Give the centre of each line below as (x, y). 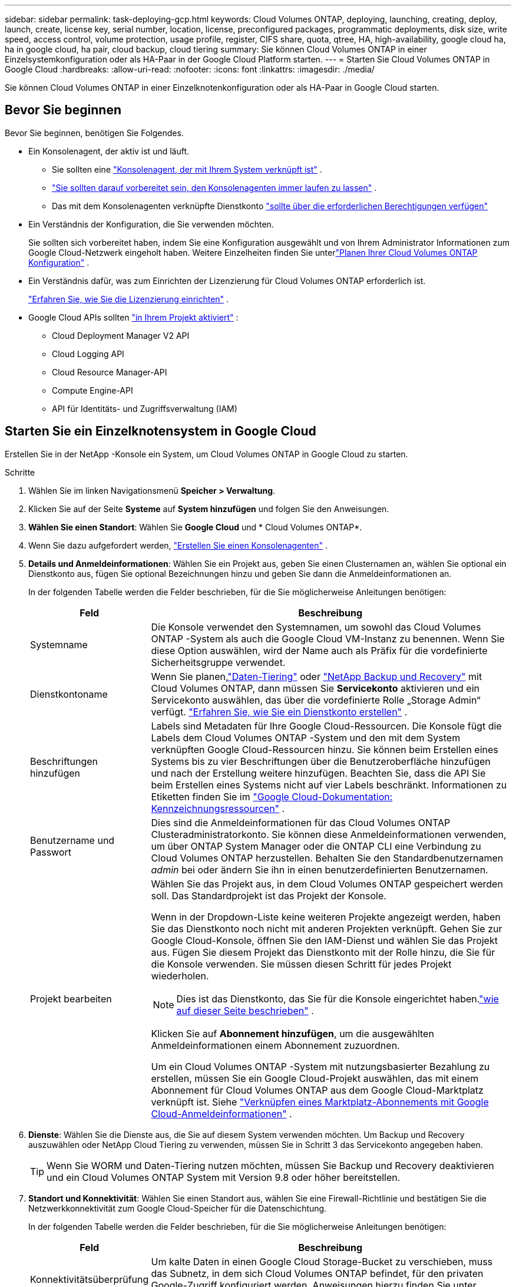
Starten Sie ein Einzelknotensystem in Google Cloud (161, 431)
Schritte (20, 472)
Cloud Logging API (88, 354)
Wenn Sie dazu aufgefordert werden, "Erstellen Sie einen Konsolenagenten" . (178, 545)
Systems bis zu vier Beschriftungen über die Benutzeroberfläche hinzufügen (321, 761)
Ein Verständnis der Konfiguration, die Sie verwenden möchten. (151, 224)
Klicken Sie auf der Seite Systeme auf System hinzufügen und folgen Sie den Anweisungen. (209, 509)
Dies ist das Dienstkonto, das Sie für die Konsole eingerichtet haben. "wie (338, 999)
